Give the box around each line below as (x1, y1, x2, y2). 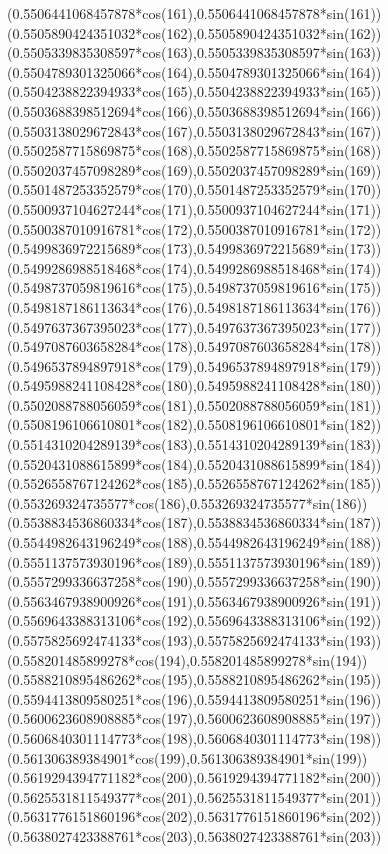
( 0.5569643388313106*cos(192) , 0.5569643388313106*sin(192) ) (7, 610, 382, 631)
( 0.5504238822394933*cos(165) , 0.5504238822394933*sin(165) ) (7, 81, 382, 102)
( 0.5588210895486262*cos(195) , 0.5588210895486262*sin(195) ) (7, 669, 382, 690)
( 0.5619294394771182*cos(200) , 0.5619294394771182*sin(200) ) (7, 767, 382, 788)
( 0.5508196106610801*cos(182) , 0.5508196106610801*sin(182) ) (7, 414, 382, 435)
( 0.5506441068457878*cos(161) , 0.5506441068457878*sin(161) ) (7, 3, 382, 23)
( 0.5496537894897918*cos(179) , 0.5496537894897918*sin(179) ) (7, 355, 382, 376)
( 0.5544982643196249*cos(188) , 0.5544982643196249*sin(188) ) (7, 532, 382, 553)
